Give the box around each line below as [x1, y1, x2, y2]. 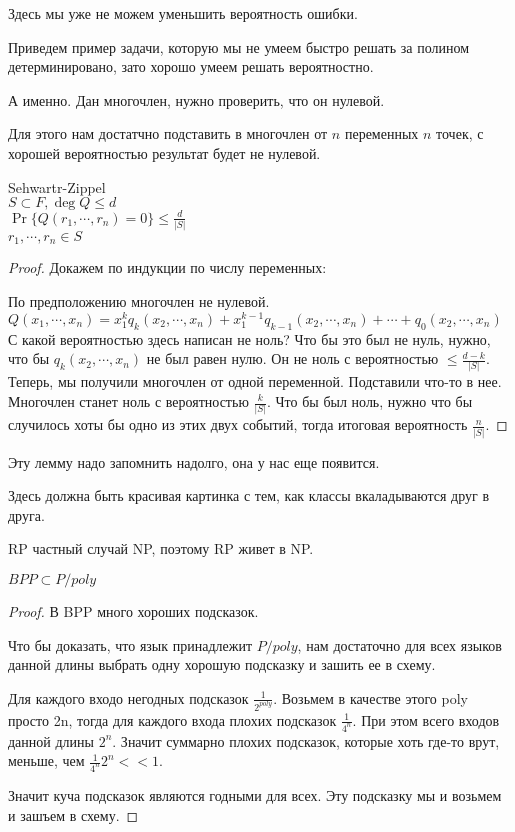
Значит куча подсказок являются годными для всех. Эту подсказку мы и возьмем [8, 785, 502, 805]
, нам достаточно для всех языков [297, 634, 502, 655]
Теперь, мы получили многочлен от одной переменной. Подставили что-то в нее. [8, 371, 502, 392]
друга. [8, 504, 45, 525]
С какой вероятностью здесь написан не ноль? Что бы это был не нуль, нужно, [8, 328, 491, 349]
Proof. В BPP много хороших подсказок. [8, 601, 259, 621]
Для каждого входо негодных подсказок [8, 687, 249, 708]
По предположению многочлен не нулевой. [8, 291, 270, 312]
